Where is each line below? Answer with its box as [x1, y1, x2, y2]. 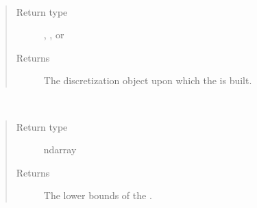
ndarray [43, 142, 77, 157]
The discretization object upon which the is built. [43, 73, 252, 88]
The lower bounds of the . [43, 188, 152, 203]
